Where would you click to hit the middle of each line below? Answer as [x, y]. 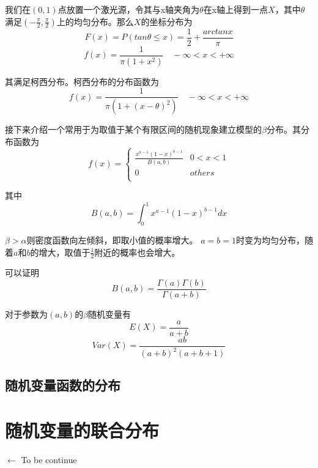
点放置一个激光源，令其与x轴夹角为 [129, 9]
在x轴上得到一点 [236, 9]
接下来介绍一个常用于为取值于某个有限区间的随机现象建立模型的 [133, 129]
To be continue [49, 459]
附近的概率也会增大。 [137, 252]
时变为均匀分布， [270, 240]
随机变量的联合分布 [82, 430]
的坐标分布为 [167, 21]
